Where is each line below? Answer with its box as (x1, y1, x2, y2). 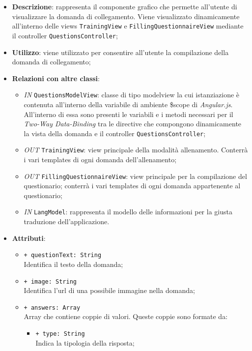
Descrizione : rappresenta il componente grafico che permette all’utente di (12, 1, 237, 11)
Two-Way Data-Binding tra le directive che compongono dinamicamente (24, 118, 242, 129)
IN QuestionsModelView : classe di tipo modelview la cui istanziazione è (24, 89, 240, 100)
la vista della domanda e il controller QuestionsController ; (24, 128, 206, 138)
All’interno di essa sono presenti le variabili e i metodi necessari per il (24, 109, 233, 119)
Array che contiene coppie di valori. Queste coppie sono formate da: (24, 311, 228, 322)
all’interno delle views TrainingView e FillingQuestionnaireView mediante (12, 21, 244, 31)
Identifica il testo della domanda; (24, 259, 123, 269)
